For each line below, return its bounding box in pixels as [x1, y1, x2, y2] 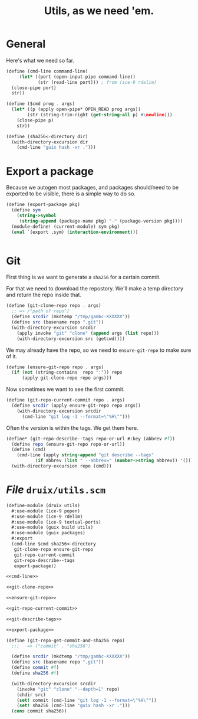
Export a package [6, 164, 94, 178]
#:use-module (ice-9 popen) [11, 508, 81, 514]
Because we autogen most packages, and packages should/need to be [6, 184, 179, 191]
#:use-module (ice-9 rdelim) [11, 514, 83, 519]
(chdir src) [16, 692, 46, 698]
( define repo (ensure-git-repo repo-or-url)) [11, 441, 126, 447]
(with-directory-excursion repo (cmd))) [11, 463, 112, 469]
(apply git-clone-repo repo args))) [21, 375, 112, 381]
